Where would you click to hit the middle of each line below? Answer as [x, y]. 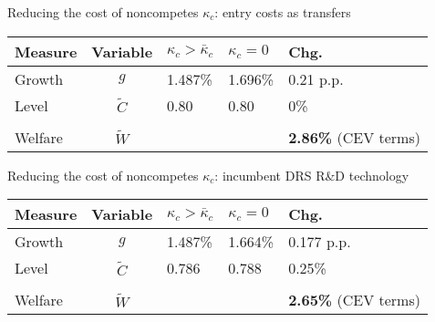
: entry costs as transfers [283, 12]
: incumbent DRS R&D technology [312, 175]
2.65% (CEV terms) [354, 300]
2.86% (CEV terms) [354, 137]
